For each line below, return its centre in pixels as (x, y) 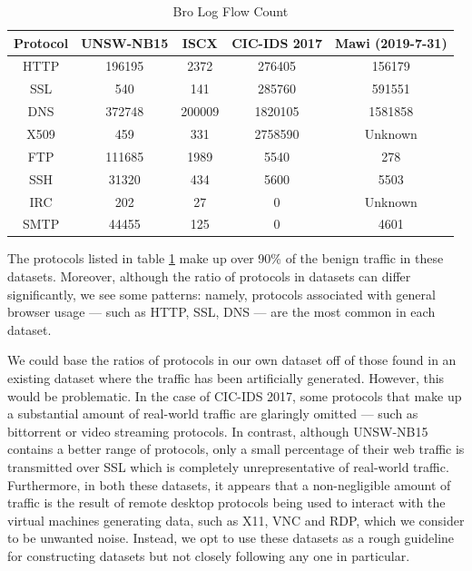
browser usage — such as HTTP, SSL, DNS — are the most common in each (221, 312)
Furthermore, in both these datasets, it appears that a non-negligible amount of (229, 484)
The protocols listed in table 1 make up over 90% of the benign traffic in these (226, 258)
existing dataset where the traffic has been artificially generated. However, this (226, 378)
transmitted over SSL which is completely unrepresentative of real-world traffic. (228, 466)
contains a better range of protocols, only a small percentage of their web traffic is (236, 449)
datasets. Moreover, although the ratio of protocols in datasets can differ (209, 276)
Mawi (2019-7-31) (391, 42)
